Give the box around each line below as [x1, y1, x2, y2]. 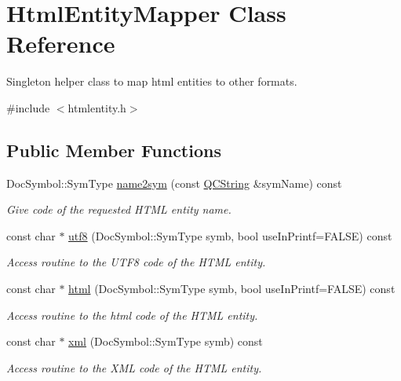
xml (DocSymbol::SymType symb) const [68, 333, 263, 350]
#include [6, 99, 50, 115]
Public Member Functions [6, 137, 221, 162]
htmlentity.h [67, 99, 126, 115]
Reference [6, 27, 115, 60]
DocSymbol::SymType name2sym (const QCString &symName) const [6, 174, 342, 191]
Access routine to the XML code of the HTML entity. [6, 359, 262, 376]
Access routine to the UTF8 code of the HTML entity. [6, 254, 266, 270]
